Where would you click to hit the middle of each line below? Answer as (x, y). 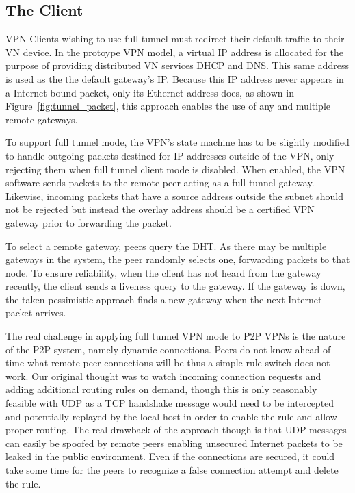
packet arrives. (36, 313)
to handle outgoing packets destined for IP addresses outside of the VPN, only (170, 155)
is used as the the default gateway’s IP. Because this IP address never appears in (175, 78)
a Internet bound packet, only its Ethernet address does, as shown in (150, 92)
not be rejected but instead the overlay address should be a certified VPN (160, 209)
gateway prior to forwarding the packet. (89, 222)
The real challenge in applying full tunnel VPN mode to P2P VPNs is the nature (176, 336)
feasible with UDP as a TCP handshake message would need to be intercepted (170, 403)
